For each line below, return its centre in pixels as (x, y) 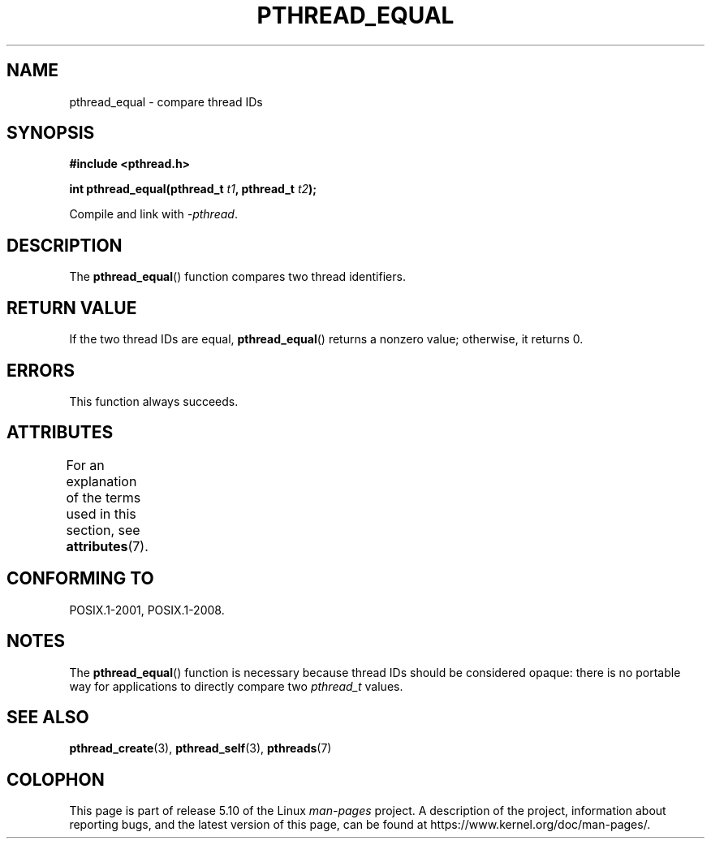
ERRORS (41, 370)
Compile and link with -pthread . (153, 214)
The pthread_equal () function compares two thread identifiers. (237, 277)
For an (85, 465)
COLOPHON (56, 779)
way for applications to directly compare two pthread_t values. (236, 686)
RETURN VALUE (72, 308)
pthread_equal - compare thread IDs (166, 101)
